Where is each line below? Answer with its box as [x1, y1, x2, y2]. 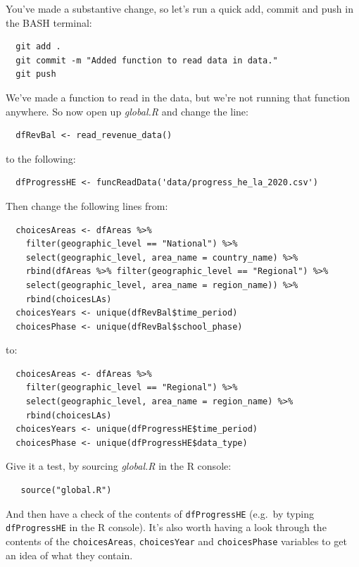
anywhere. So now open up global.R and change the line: [6, 104, 248, 118]
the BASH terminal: [6, 15, 92, 30]
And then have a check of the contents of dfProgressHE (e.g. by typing [6, 506, 314, 521]
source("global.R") [20, 485, 112, 496]
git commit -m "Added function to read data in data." [15, 55, 278, 66]
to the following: [6, 151, 76, 166]
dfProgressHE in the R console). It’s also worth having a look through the [6, 520, 327, 535]
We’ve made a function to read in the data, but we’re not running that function [6, 89, 351, 104]
